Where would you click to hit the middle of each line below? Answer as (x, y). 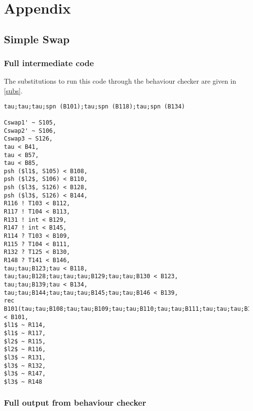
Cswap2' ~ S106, (30, 131)
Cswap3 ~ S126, (28, 139)
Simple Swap (37, 39)
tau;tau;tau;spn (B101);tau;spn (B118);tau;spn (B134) (95, 106)
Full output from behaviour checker (75, 402)
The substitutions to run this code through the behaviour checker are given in (120, 81)
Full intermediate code (49, 63)
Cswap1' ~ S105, (30, 122)
